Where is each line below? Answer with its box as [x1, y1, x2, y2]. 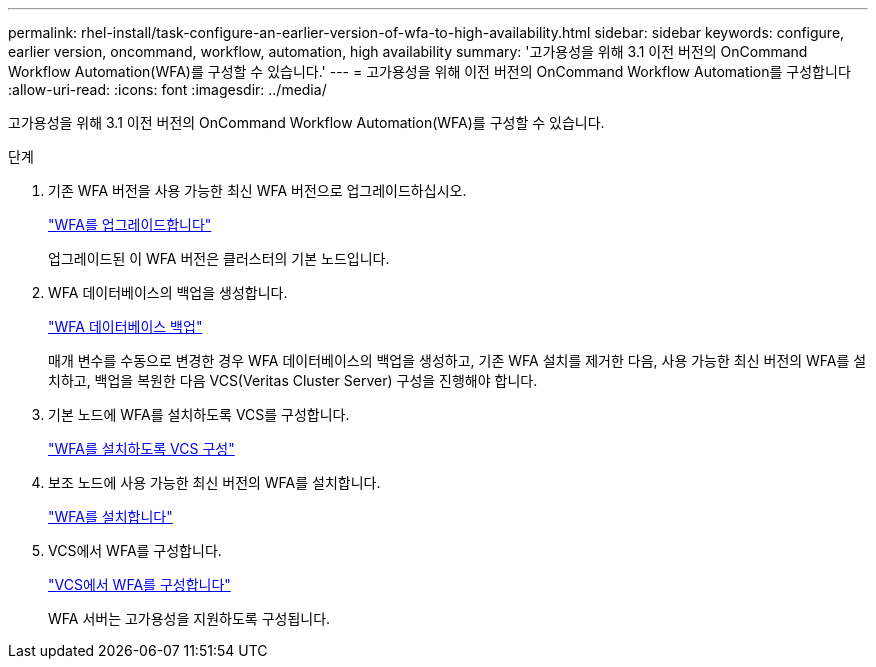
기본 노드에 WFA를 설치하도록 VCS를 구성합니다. [48, 406, 350, 423]
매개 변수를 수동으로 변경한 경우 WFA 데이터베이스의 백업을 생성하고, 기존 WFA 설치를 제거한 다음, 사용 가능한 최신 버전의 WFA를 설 [48, 352, 867, 369]
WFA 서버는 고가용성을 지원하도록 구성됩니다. [48, 610, 331, 627]
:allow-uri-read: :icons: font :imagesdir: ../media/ [8, 81, 327, 98]
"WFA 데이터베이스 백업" [48, 318, 203, 335]
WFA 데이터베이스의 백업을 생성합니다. [48, 284, 288, 301]
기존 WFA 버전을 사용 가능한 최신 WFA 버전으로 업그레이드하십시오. [48, 182, 467, 199]
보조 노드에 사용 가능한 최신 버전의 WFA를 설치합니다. [48, 474, 381, 491]
